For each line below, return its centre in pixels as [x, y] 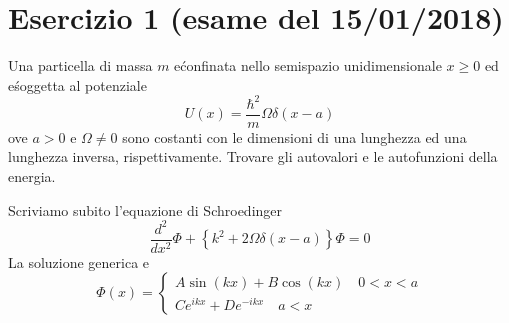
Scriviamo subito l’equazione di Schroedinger [145, 209]
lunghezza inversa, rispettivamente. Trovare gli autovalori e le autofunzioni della [253, 156]
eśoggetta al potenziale [77, 84]
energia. [32, 176]
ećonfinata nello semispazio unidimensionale [308, 65]
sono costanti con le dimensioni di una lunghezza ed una [294, 136]
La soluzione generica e [79, 261]
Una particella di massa [80, 65]
